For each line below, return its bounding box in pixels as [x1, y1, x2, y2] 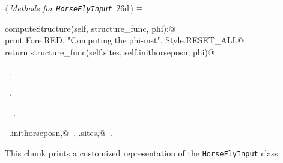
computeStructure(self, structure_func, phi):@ [5, 22, 175, 34]
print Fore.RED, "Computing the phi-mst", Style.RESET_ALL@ [5, 34, 245, 46]
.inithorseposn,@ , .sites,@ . [8, 126, 112, 139]
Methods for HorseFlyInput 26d [9, 2, 130, 14]
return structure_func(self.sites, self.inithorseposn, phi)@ [5, 45, 215, 58]
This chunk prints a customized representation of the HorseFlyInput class [5, 146, 278, 159]
